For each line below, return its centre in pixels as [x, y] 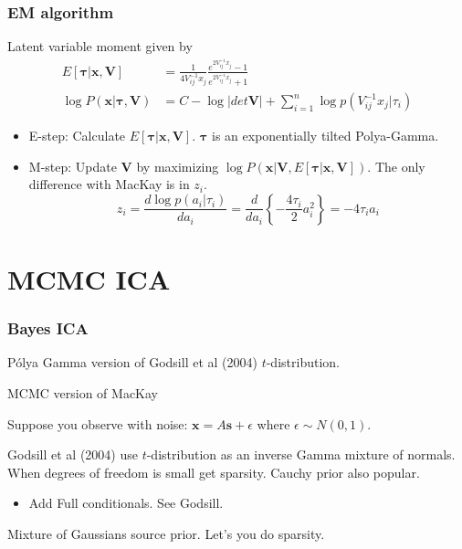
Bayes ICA [48, 328]
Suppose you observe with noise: [98, 423]
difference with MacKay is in [109, 184]
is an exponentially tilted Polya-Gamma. [325, 136]
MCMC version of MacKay [83, 392]
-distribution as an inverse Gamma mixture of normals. [301, 454]
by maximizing [178, 166]
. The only [396, 166]
